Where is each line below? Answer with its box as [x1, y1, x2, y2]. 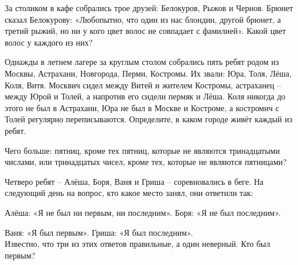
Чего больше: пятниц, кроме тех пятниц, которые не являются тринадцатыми [5, 144, 280, 156]
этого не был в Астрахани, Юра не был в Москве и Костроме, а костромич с [5, 101, 279, 113]
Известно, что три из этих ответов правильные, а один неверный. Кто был [5, 238, 270, 250]
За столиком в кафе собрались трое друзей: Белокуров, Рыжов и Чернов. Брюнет [5, 2, 293, 13]
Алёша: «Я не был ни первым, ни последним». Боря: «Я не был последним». [5, 206, 281, 218]
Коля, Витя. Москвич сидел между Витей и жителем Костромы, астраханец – [5, 78, 282, 91]
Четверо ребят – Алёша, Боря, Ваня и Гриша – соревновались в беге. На [5, 175, 264, 187]
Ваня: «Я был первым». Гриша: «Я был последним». [5, 226, 193, 238]
